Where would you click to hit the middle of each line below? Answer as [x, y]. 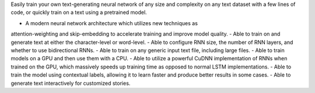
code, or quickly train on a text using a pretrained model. [79, 12]
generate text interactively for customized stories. [71, 83]
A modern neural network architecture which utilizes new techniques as [112, 23]
